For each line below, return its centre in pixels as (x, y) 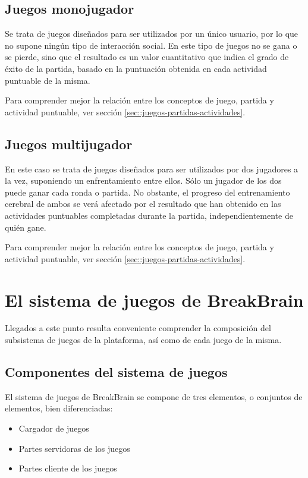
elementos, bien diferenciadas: (59, 408)
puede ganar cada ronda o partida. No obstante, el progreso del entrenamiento (147, 192)
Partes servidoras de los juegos (74, 448)
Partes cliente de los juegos (68, 468)
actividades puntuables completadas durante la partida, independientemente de (149, 215)
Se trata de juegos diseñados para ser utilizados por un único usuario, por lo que (152, 34)
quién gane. (26, 227)
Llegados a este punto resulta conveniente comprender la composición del (138, 328)
